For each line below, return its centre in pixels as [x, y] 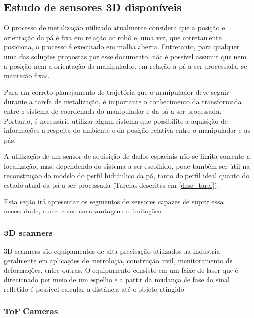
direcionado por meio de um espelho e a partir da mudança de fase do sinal [117, 279]
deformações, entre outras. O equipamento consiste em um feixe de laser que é [121, 270]
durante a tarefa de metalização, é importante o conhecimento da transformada [123, 101]
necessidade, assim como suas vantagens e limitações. [83, 211]
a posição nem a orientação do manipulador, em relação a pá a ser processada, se [126, 66]
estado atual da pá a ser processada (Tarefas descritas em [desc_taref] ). [112, 185]
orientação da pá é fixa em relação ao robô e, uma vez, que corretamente [113, 37]
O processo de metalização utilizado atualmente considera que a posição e [115, 28]
